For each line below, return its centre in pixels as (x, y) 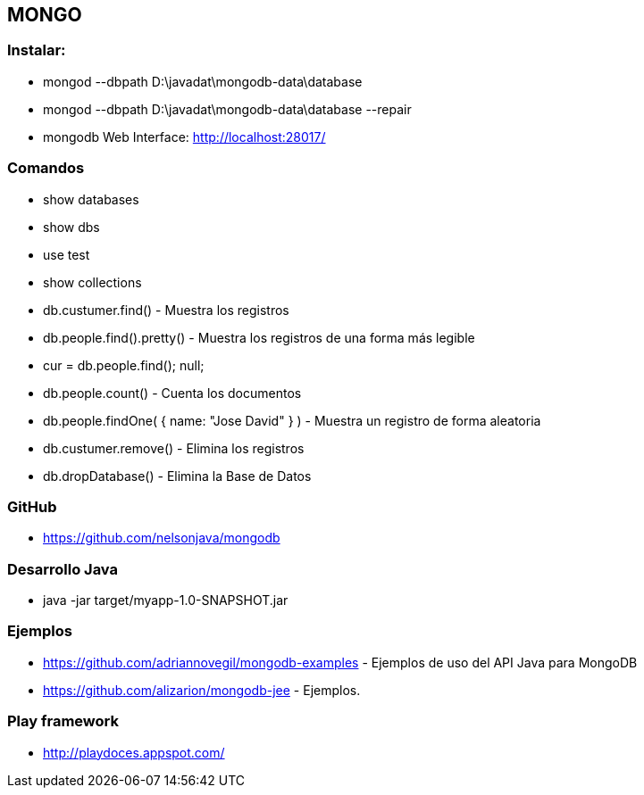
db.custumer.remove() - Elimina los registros (174, 448)
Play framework (63, 721)
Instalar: (37, 50)
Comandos (46, 168)
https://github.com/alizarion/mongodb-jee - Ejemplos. (202, 690)
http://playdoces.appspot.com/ (134, 752)
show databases (91, 199)
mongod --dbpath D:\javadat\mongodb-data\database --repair (227, 109)
